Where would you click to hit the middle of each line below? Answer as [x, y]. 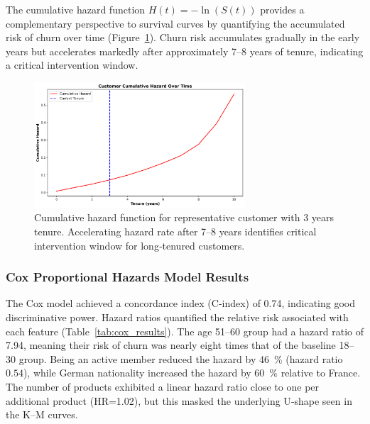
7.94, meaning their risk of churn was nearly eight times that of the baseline [171, 345]
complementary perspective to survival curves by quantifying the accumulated [175, 23]
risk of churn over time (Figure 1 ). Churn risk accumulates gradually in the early [183, 37]
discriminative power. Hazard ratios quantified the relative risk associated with [177, 317]
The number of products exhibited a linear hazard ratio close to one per [163, 386]
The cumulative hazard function [76, 9]
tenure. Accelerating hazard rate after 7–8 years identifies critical [175, 231]
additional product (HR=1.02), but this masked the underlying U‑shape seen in [179, 400]
